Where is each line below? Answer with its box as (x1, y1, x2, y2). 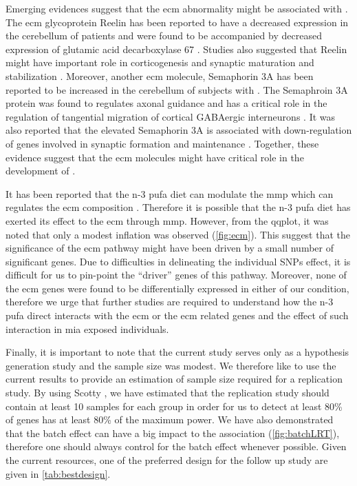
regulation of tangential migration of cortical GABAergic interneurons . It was (6, 109, 336, 123)
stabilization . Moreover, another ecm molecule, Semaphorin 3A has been (6, 68, 314, 83)
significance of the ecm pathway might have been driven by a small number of (6, 241, 334, 255)
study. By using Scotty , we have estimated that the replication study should (6, 385, 329, 400)
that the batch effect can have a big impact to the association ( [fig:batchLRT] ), (6, 425, 340, 440)
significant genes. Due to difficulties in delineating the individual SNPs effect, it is (6, 254, 351, 268)
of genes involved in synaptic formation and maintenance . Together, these (6, 136, 319, 150)
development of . (6, 163, 76, 178)
